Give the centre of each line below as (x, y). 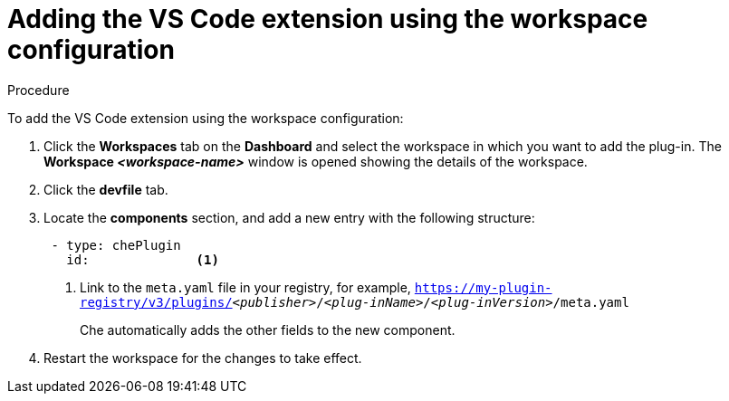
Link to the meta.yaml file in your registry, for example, (245, 287)
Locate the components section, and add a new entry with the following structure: (289, 217)
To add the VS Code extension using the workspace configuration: (206, 118)
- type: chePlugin (116, 245)
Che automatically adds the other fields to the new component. (268, 329)
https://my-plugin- (483, 287)
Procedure (38, 90)
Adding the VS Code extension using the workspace (328, 19)
